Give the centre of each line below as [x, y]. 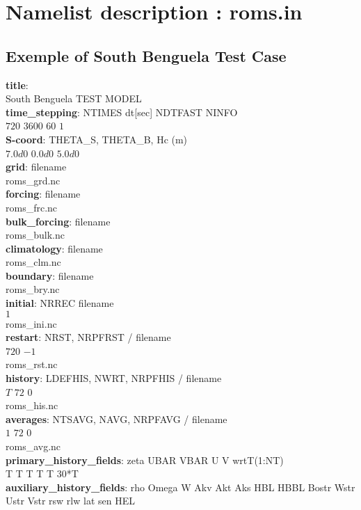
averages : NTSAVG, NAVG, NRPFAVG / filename [117, 419]
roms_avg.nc [33, 446]
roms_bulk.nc [35, 235]
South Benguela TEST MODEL [74, 98]
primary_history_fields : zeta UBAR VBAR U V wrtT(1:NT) [145, 460]
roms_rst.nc [32, 364]
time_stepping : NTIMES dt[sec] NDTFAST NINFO [122, 112]
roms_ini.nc [31, 323]
